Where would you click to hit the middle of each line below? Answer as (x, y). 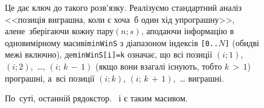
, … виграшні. (198, 78)
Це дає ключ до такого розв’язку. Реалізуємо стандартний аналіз (124, 7)
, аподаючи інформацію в (188, 31)
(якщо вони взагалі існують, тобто (159, 66)
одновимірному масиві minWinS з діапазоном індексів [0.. (112, 42)
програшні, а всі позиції (50, 78)
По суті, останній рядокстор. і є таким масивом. (96, 98)
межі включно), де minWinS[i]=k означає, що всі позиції (109, 54)
